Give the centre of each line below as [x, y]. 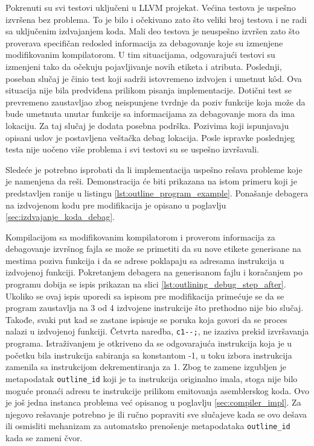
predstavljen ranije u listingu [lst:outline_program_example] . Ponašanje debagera [157, 193]
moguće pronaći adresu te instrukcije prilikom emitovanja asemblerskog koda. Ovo [157, 390]
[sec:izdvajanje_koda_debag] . [60, 217]
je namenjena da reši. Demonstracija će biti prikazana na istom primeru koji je [151, 181]
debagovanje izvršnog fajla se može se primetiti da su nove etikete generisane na [153, 249]
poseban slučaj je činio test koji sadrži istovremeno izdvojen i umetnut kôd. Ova [154, 78]
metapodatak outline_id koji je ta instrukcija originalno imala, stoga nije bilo [152, 378]
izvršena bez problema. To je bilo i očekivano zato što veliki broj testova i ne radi [156, 19]
